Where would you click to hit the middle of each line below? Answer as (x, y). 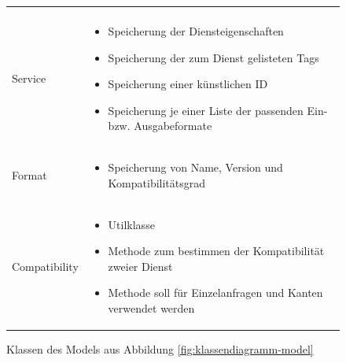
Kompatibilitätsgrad (157, 182)
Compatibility (45, 266)
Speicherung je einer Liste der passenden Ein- (218, 110)
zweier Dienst (140, 266)
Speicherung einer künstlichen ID (188, 84)
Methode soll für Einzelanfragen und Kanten (215, 293)
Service (29, 78)
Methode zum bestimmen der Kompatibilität (216, 251)
